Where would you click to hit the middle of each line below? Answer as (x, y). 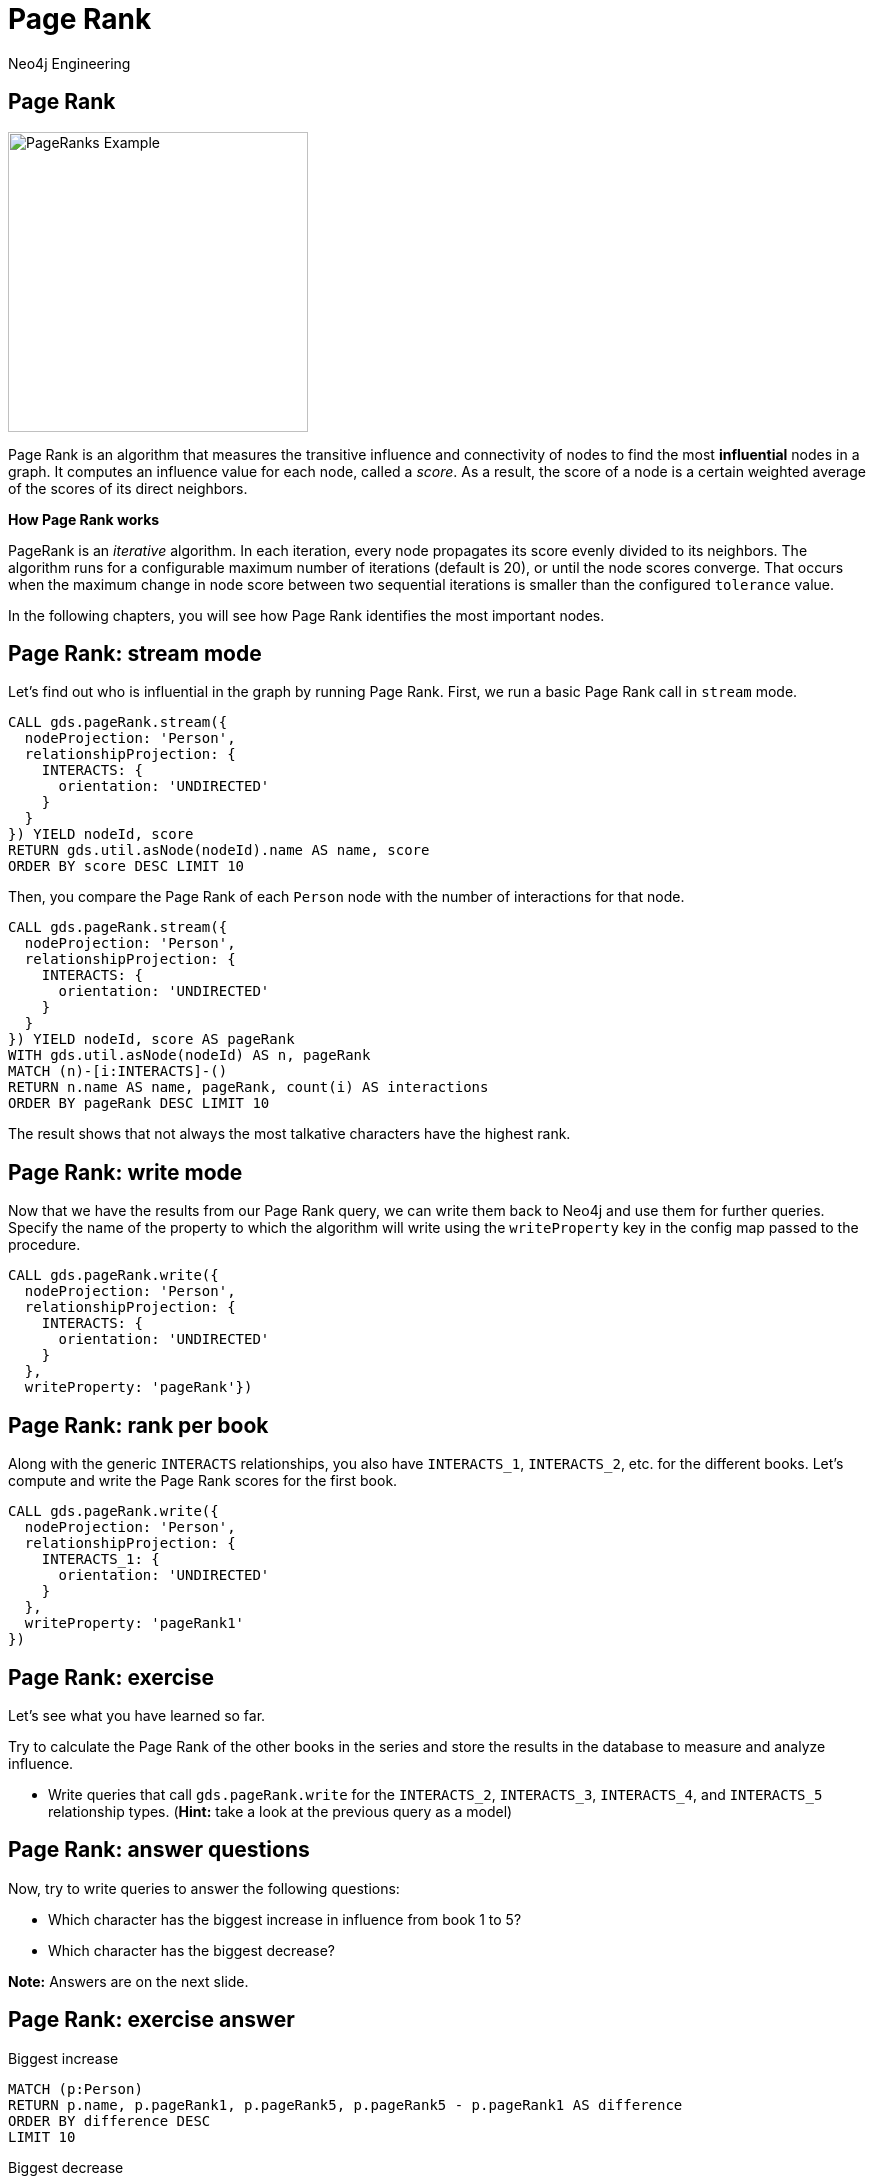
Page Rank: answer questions (159, 1850)
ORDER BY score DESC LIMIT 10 (126, 866)
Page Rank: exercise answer (151, 2020)
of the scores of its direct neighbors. (128, 488)
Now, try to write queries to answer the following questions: (204, 1888)
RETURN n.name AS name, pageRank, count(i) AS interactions (248, 1087)
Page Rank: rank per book (138, 1425)
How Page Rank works (84, 519)
